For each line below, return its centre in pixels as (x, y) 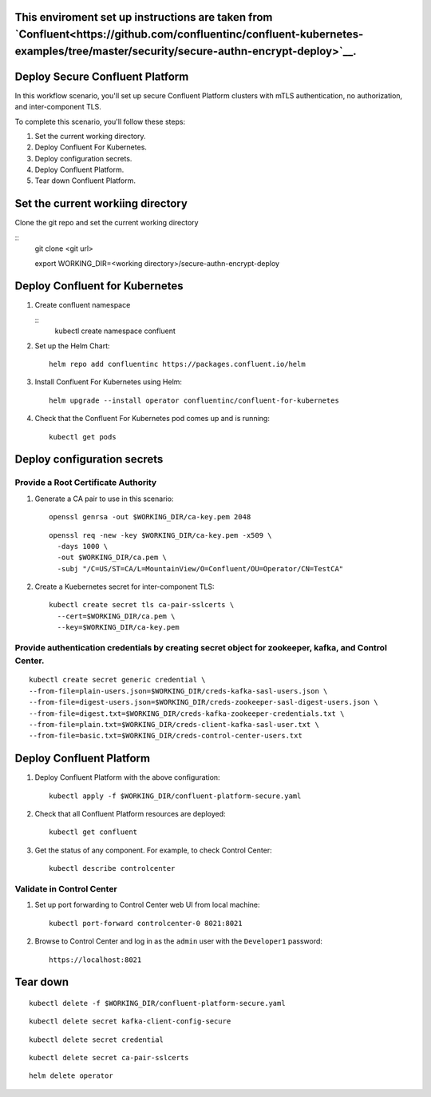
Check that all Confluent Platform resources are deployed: (130, 814)
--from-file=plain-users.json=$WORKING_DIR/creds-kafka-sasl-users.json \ (178, 691)
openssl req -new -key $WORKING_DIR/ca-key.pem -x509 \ (160, 535)
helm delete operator (71, 1076)
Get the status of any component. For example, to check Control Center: (153, 850)
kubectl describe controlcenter (112, 868)
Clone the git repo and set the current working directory (107, 223)
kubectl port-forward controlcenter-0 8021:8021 (146, 923)
